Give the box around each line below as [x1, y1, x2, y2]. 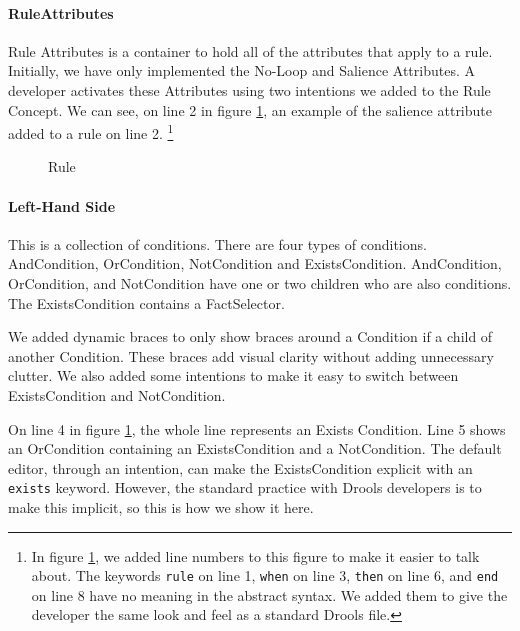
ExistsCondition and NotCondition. [8, 384, 226, 405]
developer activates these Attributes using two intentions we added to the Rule [8, 79, 491, 100]
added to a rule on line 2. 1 [8, 120, 174, 143]
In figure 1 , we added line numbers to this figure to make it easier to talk [31, 545, 480, 566]
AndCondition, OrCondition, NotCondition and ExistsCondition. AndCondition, [8, 253, 502, 274]
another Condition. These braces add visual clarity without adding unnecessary [8, 345, 494, 366]
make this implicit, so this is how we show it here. [8, 497, 314, 517]
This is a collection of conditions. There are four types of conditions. [8, 233, 427, 254]
